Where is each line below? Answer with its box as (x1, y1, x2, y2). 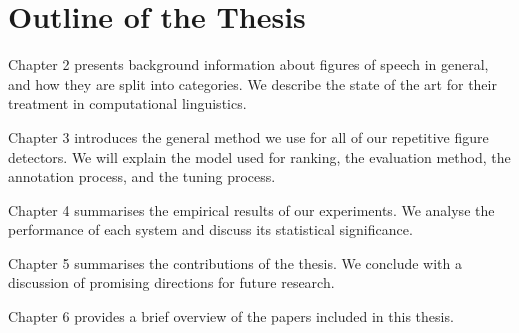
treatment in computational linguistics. (8, 93, 247, 114)
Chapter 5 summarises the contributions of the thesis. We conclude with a (8, 252, 463, 273)
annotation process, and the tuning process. (8, 166, 276, 187)
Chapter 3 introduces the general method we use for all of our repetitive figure (8, 126, 489, 147)
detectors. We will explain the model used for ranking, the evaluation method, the (8, 146, 511, 167)
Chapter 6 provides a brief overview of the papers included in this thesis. (8, 306, 454, 327)
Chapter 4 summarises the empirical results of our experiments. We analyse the (8, 199, 495, 220)
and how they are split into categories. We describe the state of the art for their (8, 73, 497, 94)
